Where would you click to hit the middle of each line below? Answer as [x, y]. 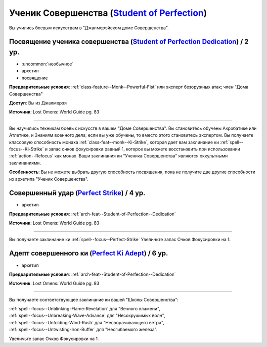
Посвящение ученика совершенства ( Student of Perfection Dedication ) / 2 [129, 42]
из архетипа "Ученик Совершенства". [49, 179]
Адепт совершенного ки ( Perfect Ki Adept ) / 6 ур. [89, 253]
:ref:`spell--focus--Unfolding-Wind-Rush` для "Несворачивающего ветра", [87, 322]
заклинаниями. [25, 163]
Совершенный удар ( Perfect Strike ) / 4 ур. [77, 193]
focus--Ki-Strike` [26, 149]
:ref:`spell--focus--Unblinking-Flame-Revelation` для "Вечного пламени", [85, 309]
